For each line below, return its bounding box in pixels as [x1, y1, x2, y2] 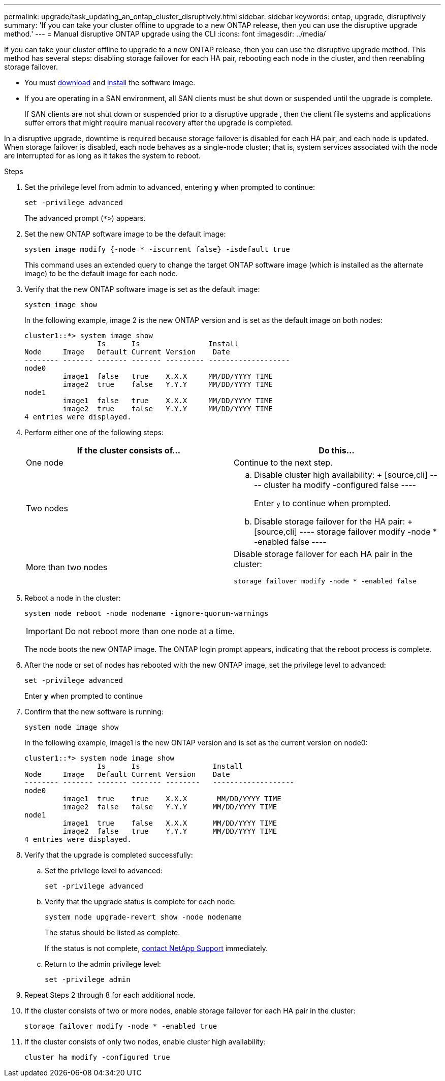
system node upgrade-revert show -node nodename [45, 913, 242, 921]
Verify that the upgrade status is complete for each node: [45, 897, 236, 906]
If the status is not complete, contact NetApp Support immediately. [45, 944, 268, 953]
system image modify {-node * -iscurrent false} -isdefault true [24, 245, 290, 253]
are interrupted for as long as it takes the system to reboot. [4, 151, 201, 160]
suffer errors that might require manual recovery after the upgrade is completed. [24, 118, 293, 127]
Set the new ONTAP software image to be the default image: [24, 230, 226, 238]
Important [26, 626, 63, 636]
